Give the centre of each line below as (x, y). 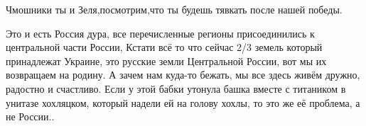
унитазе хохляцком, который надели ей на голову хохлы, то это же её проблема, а (183, 102)
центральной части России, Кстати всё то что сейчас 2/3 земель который (164, 47)
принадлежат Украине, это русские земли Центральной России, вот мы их (166, 61)
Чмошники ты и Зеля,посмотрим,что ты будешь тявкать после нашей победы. (174, 9)
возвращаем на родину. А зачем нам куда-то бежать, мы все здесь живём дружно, (183, 75)
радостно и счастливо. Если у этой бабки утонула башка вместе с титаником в (176, 88)
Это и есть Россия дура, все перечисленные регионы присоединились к (160, 33)
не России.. (30, 116)
